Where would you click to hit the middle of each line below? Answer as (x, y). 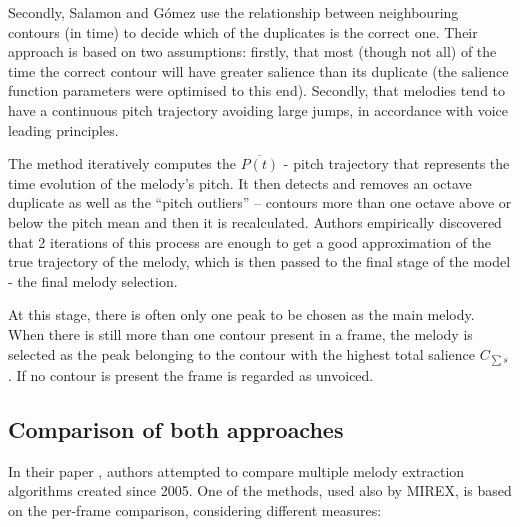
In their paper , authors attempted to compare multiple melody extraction (236, 470)
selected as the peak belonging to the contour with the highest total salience (241, 353)
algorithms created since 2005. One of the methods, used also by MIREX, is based (260, 490)
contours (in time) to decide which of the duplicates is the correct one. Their (243, 31)
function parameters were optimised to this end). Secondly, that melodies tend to (257, 90)
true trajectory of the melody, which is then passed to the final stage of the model (259, 261)
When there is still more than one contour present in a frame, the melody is (240, 333)
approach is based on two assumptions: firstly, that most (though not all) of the (252, 51)
